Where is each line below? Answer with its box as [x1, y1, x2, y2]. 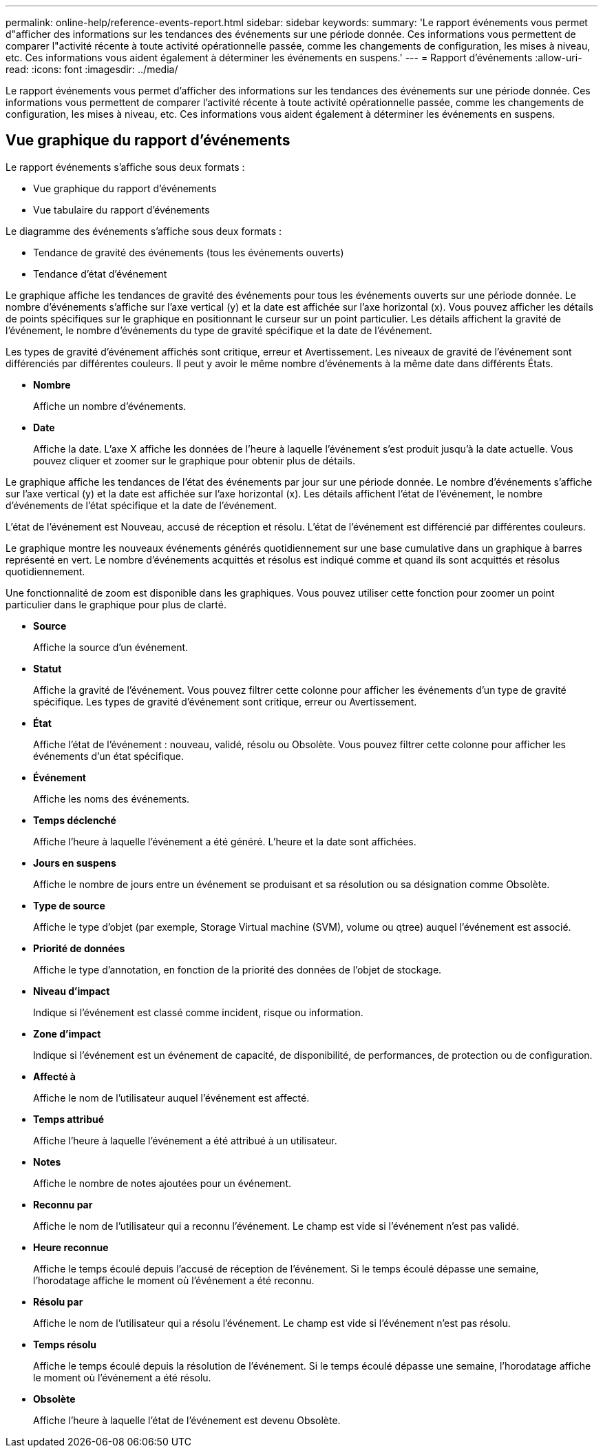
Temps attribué [33, 1113, 105, 1125]
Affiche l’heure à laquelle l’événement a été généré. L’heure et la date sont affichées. [33, 835, 416, 847]
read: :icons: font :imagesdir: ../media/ [6, 63, 178, 75]
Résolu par [33, 1295, 83, 1308]
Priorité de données [33, 942, 125, 954]
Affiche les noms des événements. [33, 792, 190, 805]
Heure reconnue [33, 1241, 109, 1253]
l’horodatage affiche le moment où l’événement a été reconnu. [33, 1274, 315, 1286]
